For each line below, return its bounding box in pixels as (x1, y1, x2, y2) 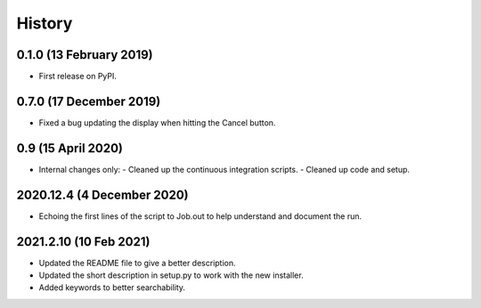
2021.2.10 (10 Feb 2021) (16, 234, 151, 249)
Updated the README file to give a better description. (38, 257, 236, 268)
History (16, 13, 73, 33)
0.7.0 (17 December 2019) (16, 93, 161, 109)
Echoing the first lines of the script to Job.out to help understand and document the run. (38, 210, 363, 222)
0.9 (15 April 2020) (16, 141, 124, 156)
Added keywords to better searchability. (38, 282, 186, 293)
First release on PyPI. (38, 71, 118, 82)
